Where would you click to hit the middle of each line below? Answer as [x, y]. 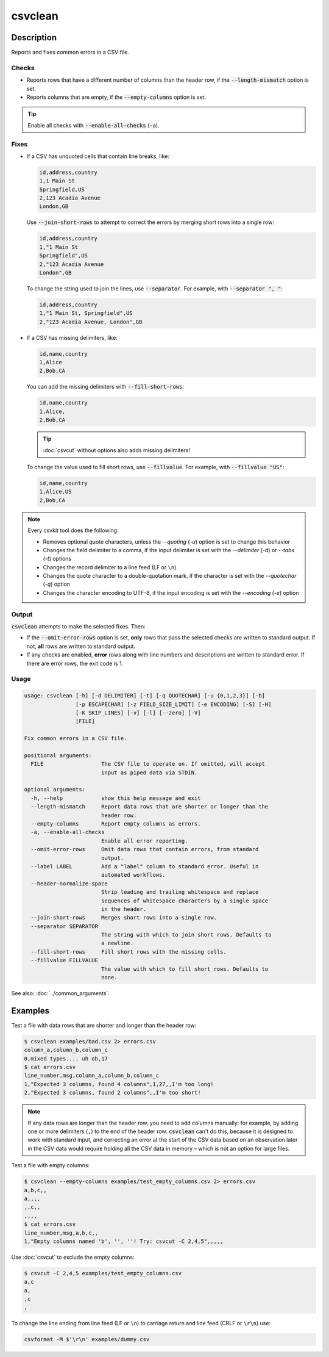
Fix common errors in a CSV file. [76, 739]
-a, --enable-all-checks [68, 832]
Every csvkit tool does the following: [73, 530]
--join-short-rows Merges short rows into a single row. [124, 918]
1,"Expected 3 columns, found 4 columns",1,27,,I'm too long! [119, 1084]
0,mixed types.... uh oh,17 [66, 1058]
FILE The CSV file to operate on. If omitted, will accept [148, 764]
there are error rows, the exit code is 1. [75, 663]
